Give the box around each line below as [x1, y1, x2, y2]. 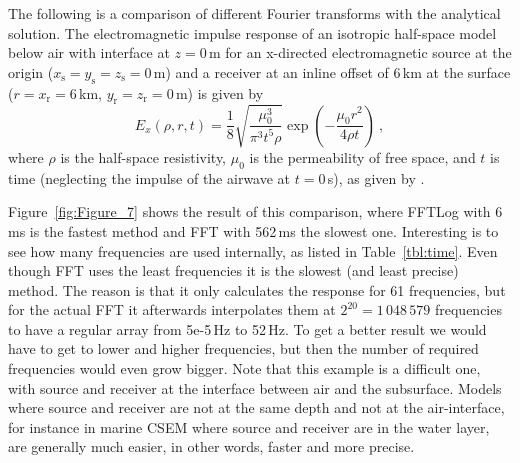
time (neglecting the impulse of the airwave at [8, 167, 291, 188]
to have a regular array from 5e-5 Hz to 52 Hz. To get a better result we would [8, 318, 487, 339]
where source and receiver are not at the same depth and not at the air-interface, [8, 397, 505, 418]
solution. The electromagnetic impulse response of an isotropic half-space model [8, 22, 497, 43]
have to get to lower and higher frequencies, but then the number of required [8, 338, 479, 359]
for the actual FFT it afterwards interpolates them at [8, 299, 336, 320]
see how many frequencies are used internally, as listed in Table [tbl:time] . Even [8, 240, 498, 261]
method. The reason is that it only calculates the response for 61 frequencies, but [8, 279, 506, 300]
